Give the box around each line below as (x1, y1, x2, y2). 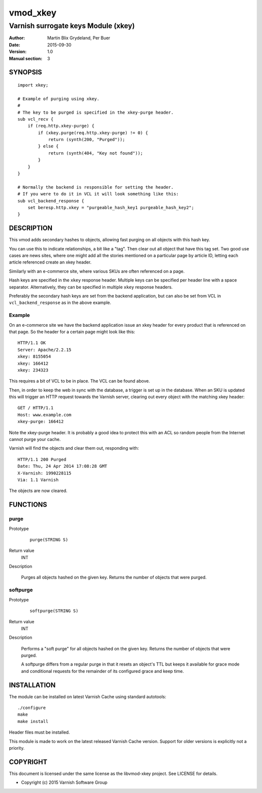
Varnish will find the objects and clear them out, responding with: (9, 445, 139, 451)
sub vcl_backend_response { (17, 198, 84, 204)
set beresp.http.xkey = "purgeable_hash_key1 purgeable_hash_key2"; (27, 205, 194, 210)
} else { (38, 143, 59, 149)
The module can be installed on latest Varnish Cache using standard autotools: (9, 693, 166, 700)
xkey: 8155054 (17, 354, 51, 359)
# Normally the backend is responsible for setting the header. (17, 184, 174, 190)
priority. (9, 745, 25, 751)
